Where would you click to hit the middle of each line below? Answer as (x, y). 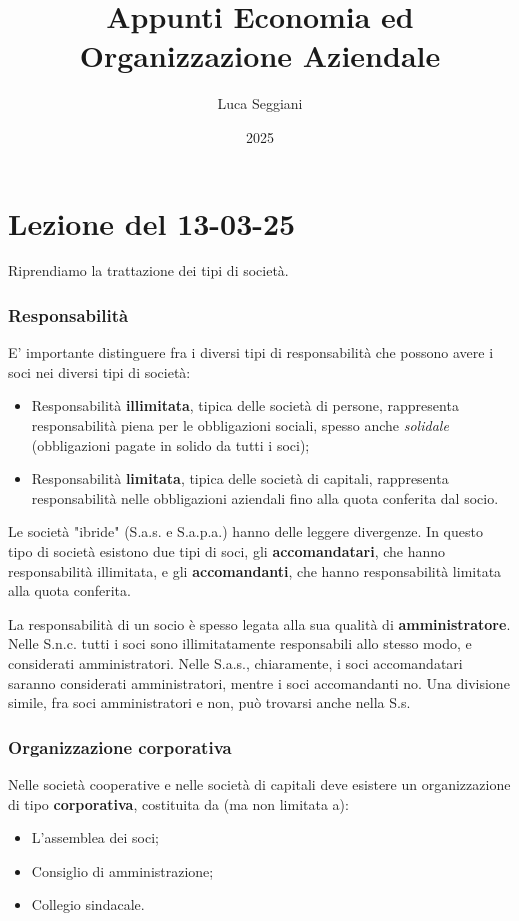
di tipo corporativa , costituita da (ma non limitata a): (178, 803)
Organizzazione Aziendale (260, 55)
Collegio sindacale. (88, 904)
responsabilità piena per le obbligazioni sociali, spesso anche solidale (240, 425)
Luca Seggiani (260, 103)
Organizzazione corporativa (120, 746)
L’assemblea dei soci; (95, 837)
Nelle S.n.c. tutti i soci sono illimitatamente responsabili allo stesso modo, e (240, 643)
